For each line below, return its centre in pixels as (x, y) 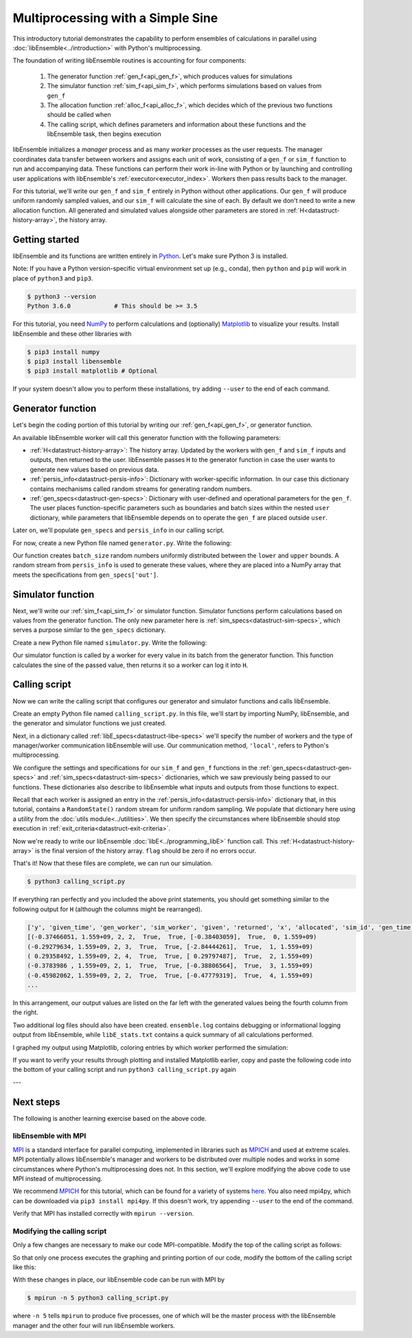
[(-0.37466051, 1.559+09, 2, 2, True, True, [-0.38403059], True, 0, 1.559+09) (172, 937)
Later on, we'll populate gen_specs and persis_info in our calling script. (118, 530)
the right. (26, 1012)
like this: (24, 1267)
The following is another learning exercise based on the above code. (110, 1118)
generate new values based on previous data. (94, 469)
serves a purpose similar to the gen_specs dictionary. (89, 630)
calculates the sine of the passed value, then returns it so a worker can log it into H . (130, 665)
